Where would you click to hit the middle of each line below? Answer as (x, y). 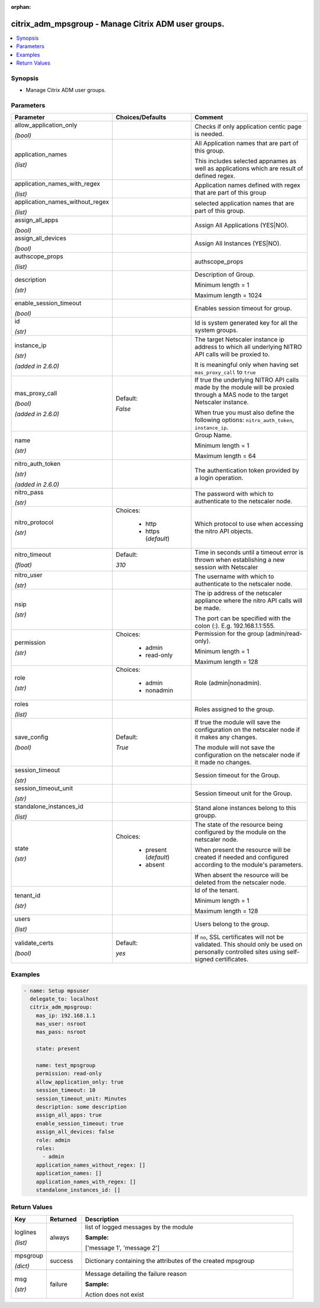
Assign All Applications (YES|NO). (242, 226)
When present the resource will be (243, 850)
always (60, 1237)
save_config (31, 737)
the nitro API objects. (224, 531)
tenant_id (28, 896)
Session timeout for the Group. (238, 776)
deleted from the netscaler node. (241, 882)
